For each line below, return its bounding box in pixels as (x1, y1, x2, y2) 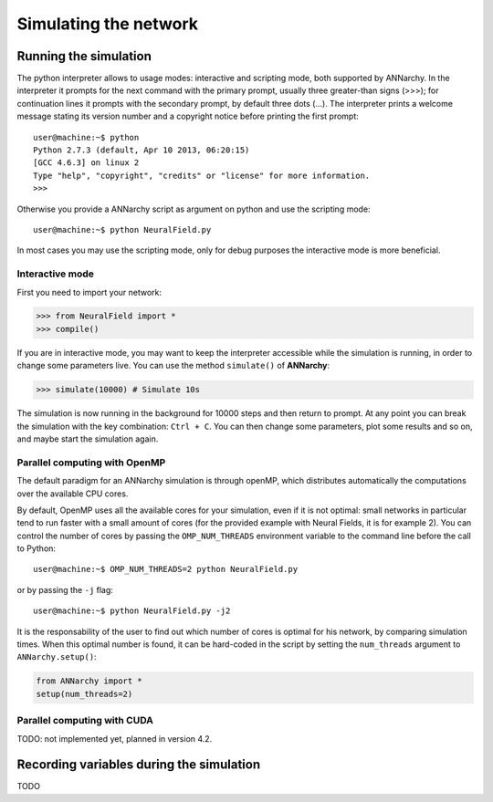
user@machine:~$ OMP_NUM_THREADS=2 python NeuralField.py (33, 564, 299, 575)
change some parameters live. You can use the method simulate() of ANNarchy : (16, 360, 330, 371)
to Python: (16, 543, 57, 554)
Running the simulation (16, 48, 152, 64)
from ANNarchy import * (36, 676, 143, 686)
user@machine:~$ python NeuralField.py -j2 (33, 606, 231, 616)
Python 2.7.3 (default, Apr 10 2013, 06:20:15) (33, 145, 250, 155)
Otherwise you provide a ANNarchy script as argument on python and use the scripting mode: (16, 203, 371, 214)
